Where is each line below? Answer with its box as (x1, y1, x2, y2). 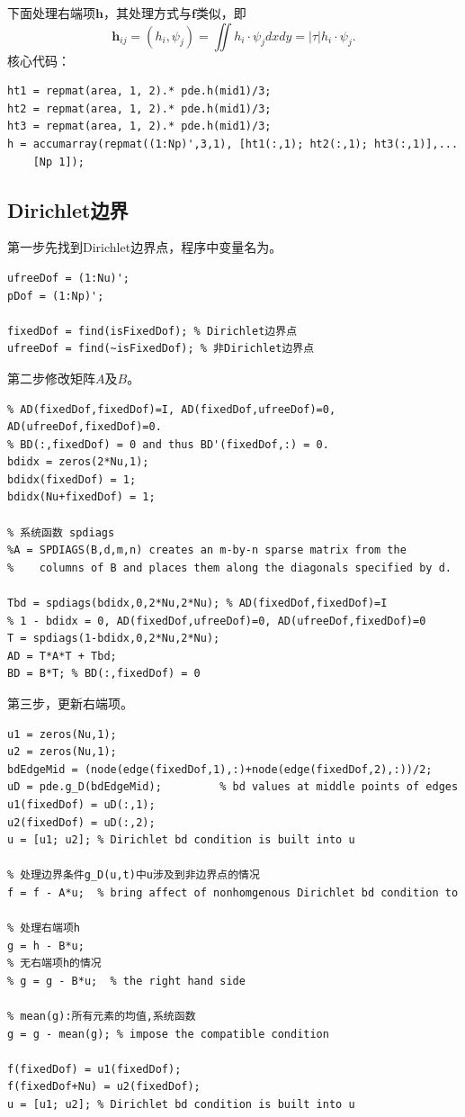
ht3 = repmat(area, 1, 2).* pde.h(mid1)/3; (7, 120, 272, 133)
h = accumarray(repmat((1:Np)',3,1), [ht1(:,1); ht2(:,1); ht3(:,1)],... (7, 137, 459, 150)
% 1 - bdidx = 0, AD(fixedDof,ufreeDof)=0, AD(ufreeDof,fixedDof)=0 (7, 614, 426, 627)
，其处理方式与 (103, 4, 192, 22)
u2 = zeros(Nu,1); (7, 745, 117, 759)
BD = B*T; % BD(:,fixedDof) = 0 (7, 667, 201, 680)
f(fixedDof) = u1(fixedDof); (7, 1062, 182, 1076)
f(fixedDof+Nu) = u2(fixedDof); (7, 1080, 201, 1094)
